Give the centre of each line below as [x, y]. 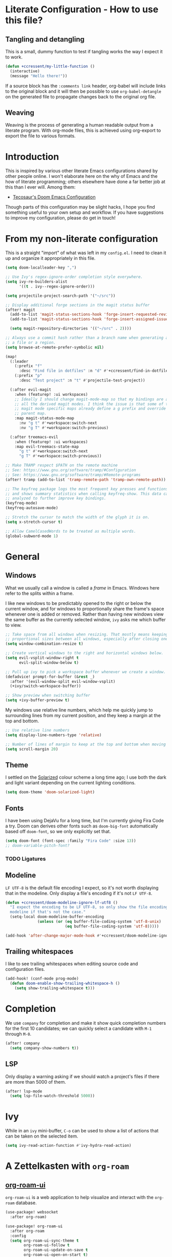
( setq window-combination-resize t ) [44, 644]
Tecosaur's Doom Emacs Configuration [54, 197]
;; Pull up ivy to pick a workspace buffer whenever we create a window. [86, 672]
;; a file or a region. [31, 342]
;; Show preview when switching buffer [48, 696]
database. [26, 1203]
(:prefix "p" [28, 376]
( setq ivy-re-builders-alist [36, 282]
